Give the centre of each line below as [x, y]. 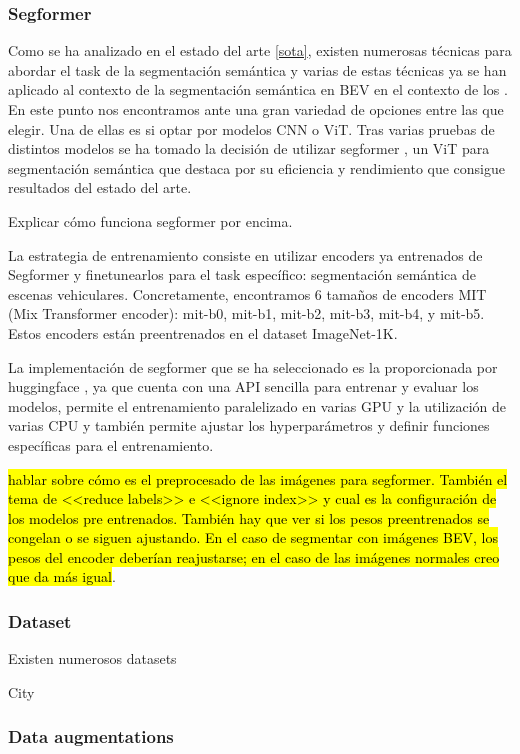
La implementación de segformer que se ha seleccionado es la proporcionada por [253, 366]
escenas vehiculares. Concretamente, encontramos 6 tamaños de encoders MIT [247, 293]
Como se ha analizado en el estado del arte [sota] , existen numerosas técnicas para [260, 50]
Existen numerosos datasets [92, 658]
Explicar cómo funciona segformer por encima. [150, 220]
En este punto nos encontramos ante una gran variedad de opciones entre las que [256, 109]
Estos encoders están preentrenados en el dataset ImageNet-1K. [203, 332]
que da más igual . [62, 576]
